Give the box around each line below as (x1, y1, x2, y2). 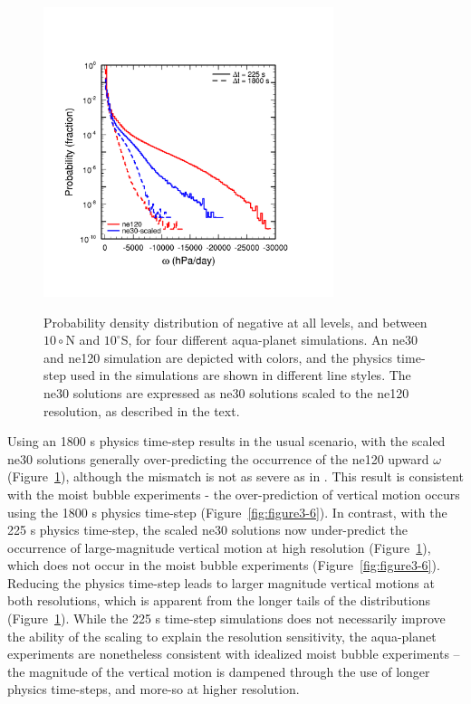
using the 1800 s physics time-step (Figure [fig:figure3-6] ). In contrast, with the (7, 502, 447, 521)
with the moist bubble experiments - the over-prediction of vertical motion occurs (7, 484, 460, 503)
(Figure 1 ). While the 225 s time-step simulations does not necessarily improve (7, 609, 446, 628)
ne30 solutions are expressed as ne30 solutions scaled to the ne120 (43, 383, 409, 402)
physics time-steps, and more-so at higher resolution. (7, 680, 300, 699)
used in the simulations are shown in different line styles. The (70, 366, 411, 385)
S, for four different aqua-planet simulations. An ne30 (120, 330, 418, 349)
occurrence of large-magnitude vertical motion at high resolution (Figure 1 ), (7, 538, 431, 557)
